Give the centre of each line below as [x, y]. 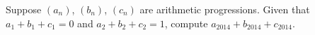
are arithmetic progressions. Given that [225, 9]
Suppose [24, 9]
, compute [186, 23]
